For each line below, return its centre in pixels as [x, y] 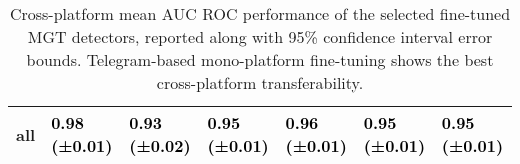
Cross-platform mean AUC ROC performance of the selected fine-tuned [260, 13]
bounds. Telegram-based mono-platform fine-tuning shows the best [260, 59]
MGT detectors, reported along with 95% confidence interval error [260, 36]
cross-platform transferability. [260, 82]
